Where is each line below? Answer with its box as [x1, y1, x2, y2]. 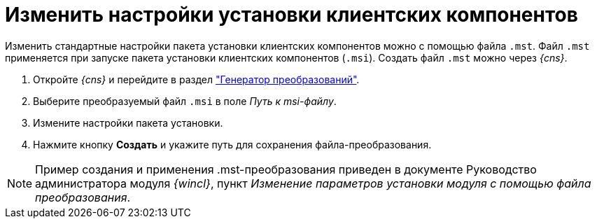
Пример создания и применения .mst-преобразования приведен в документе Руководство [35, 162, 537, 176]
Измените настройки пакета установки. [33, 116, 223, 129]
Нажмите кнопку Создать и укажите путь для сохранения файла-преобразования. [33, 138, 432, 150]
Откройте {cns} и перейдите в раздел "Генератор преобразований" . [33, 73, 360, 85]
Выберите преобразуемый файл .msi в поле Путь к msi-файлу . [33, 94, 337, 107]
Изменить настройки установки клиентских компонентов [5, 3, 578, 27]
